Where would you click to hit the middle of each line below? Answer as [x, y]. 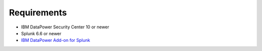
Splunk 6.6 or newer [41, 33]
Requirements [38, 13]
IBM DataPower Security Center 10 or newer [65, 27]
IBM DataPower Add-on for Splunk [56, 40]
